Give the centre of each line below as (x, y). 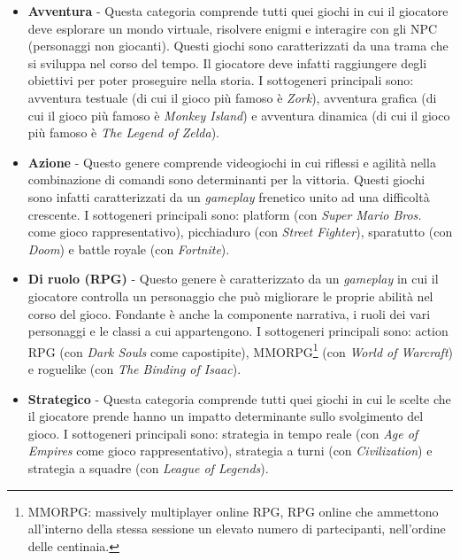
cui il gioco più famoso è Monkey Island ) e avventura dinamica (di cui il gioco (239, 115)
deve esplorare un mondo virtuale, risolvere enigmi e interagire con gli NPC (233, 28)
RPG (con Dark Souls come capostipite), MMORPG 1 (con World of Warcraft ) (241, 350)
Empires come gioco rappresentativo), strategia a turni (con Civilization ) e (230, 451)
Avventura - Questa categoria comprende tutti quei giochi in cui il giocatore (238, 11)
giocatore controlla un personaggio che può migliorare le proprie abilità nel (230, 296)
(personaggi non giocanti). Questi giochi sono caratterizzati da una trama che (238, 46)
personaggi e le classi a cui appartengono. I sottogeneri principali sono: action (238, 331)
